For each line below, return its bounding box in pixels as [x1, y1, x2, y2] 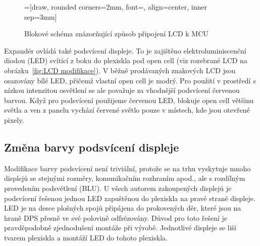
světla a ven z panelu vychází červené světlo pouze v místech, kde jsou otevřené [4, 105, 250, 115]
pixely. [4, 114, 24, 125]
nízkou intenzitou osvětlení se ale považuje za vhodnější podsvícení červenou [4, 85, 240, 95]
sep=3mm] [24, 11, 57, 22]
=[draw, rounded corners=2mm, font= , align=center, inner [24, 2, 207, 12]
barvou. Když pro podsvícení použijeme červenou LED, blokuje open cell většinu [4, 94, 254, 105]
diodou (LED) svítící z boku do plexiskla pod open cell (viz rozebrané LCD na [4, 55, 247, 66]
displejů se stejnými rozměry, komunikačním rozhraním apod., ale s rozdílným [4, 173, 245, 183]
